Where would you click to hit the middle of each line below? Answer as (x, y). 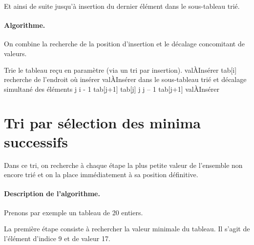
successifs (36, 141)
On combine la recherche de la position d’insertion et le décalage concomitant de (124, 44)
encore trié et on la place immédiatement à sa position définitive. (101, 174)
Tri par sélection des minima (102, 122)
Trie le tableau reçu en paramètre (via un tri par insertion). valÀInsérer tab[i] (120, 70)
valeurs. (15, 53)
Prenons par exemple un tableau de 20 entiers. (74, 212)
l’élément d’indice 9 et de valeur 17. (57, 238)
